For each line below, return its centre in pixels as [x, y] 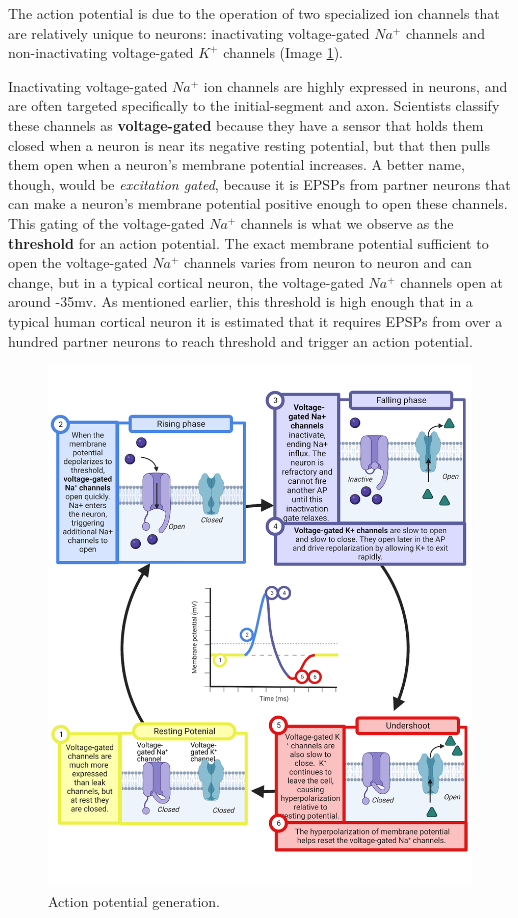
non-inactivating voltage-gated [101, 52]
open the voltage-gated [78, 262]
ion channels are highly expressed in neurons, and [355, 85]
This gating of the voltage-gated [106, 222]
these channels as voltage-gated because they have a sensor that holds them [246, 124]
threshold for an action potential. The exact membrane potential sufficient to [248, 242]
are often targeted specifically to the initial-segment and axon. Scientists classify [254, 105]
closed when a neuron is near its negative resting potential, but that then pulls [249, 144]
